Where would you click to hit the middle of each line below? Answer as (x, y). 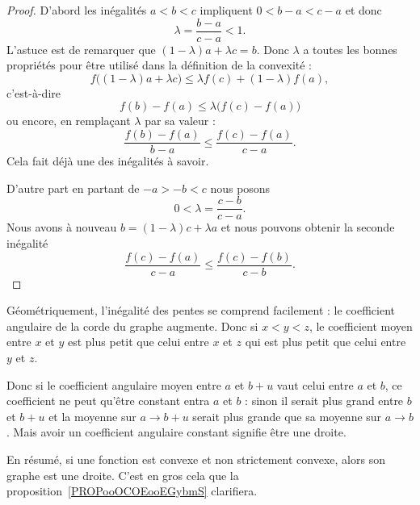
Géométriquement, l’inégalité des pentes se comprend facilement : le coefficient (201, 310)
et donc (363, 10)
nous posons (240, 188)
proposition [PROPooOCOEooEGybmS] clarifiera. (132, 491)
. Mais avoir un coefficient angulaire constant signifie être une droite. (176, 432)
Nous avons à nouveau (62, 227)
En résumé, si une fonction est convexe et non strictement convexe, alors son (196, 459)
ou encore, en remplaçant (69, 121)
